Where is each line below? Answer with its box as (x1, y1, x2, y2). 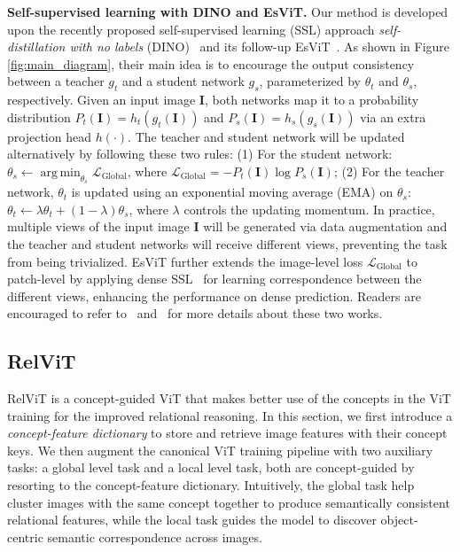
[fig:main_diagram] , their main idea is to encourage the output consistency (7, 54, 415, 73)
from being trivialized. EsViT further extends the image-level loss (7, 252, 363, 270)
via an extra (360, 107, 426, 126)
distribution (7, 107, 71, 126)
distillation (7, 37, 66, 56)
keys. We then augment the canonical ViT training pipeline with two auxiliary (7, 440, 433, 459)
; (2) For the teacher (333, 161, 445, 180)
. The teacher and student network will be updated (128, 127, 405, 145)
